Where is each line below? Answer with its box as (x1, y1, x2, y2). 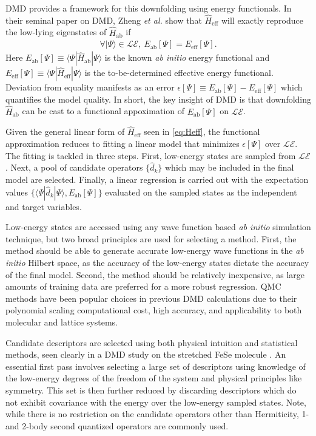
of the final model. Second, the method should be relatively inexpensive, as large (5, 268, 305, 281)
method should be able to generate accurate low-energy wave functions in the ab (5, 244, 304, 257)
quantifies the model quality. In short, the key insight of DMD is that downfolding (5, 92, 312, 105)
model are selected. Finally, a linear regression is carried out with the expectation (5, 173, 309, 186)
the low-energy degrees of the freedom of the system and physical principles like (5, 372, 302, 384)
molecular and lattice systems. (5, 316, 118, 328)
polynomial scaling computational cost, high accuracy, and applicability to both (5, 304, 302, 316)
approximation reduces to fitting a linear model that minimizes (5, 137, 240, 150)
